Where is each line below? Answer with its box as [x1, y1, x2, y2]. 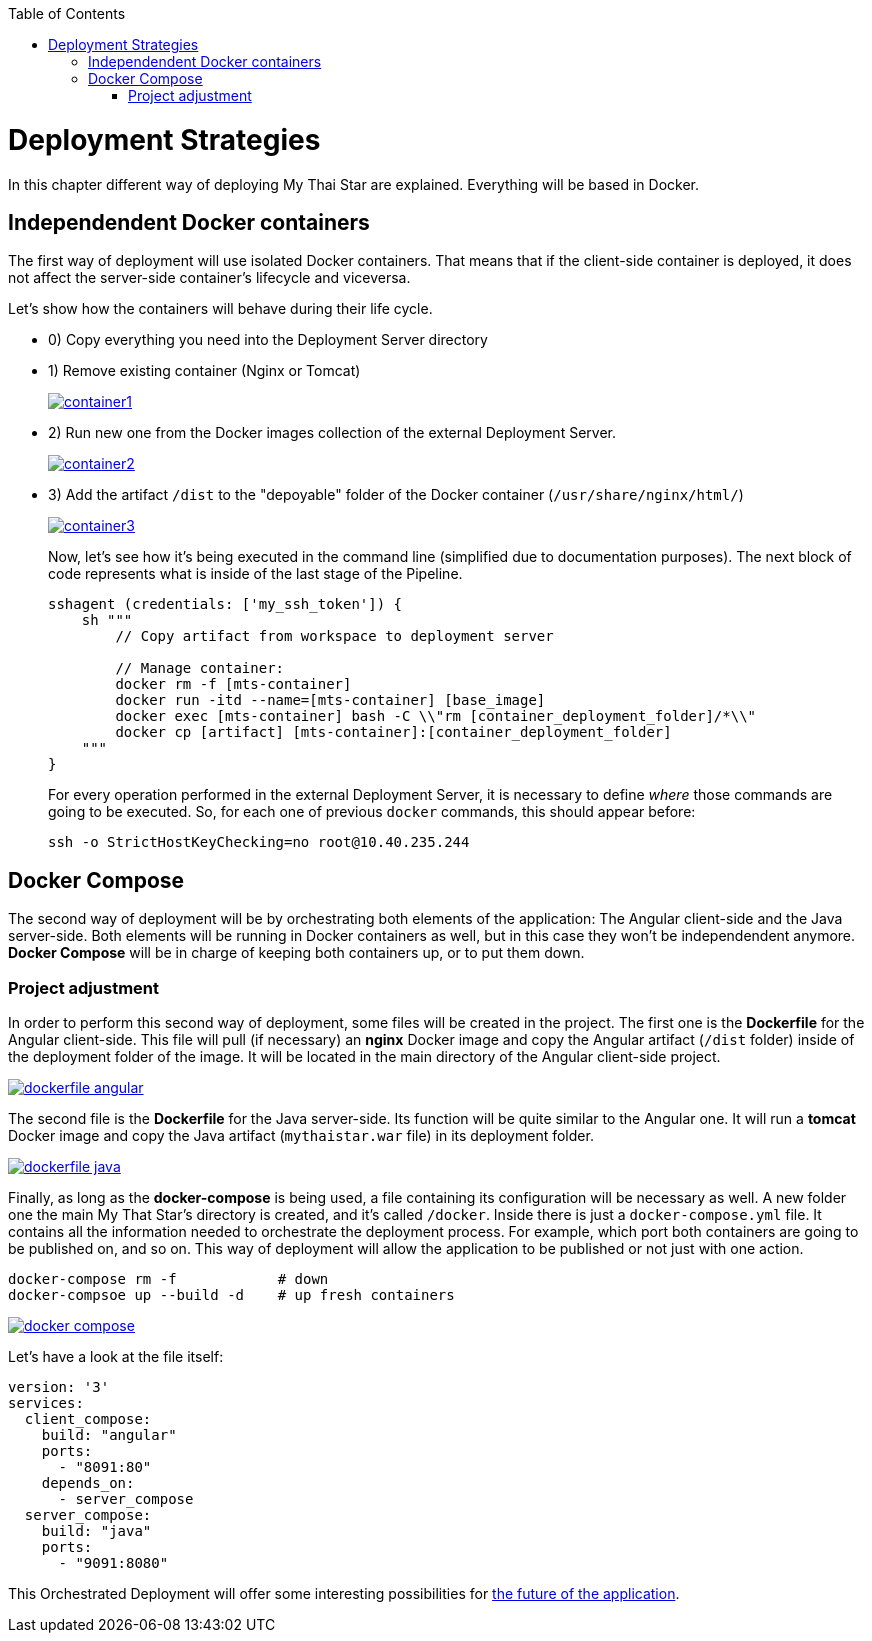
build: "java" [41, 1522, 152, 1539]
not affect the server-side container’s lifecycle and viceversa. [8, 269, 411, 287]
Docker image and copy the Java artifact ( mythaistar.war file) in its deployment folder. [8, 1126, 594, 1144]
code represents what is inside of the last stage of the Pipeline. [48, 565, 463, 583]
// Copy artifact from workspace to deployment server [115, 628, 554, 645]
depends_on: [41, 1474, 135, 1491]
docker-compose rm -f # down [8, 1270, 329, 1287]
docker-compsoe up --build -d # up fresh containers [8, 1286, 455, 1303]
